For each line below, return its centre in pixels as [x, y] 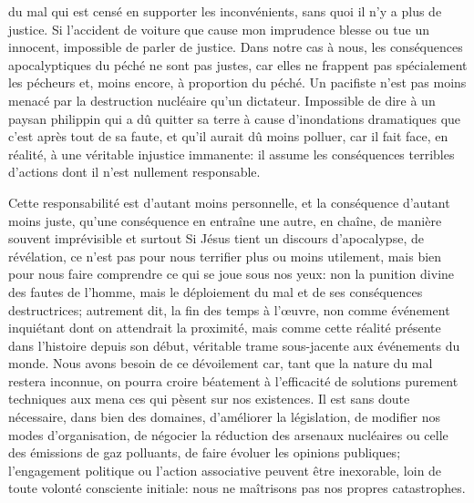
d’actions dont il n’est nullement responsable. [134, 172]
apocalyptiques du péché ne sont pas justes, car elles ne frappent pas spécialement [238, 64]
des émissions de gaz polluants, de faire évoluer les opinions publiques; [205, 452]
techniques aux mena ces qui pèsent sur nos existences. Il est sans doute [209, 399]
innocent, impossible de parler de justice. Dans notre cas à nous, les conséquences [236, 47]
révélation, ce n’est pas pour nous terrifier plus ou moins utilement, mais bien [225, 256]
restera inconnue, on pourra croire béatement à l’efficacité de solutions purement [233, 380]
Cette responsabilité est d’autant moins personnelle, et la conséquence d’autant [229, 202]
